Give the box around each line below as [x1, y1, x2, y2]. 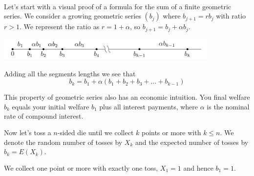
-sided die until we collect [57, 127, 134, 138]
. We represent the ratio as [19, 21, 100, 32]
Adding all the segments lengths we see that [4, 68, 136, 78]
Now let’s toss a [4, 127, 51, 138]
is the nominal [207, 101, 250, 111]
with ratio [216, 11, 246, 21]
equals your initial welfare [12, 101, 89, 111]
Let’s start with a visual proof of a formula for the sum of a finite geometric [4, 1, 232, 11]
